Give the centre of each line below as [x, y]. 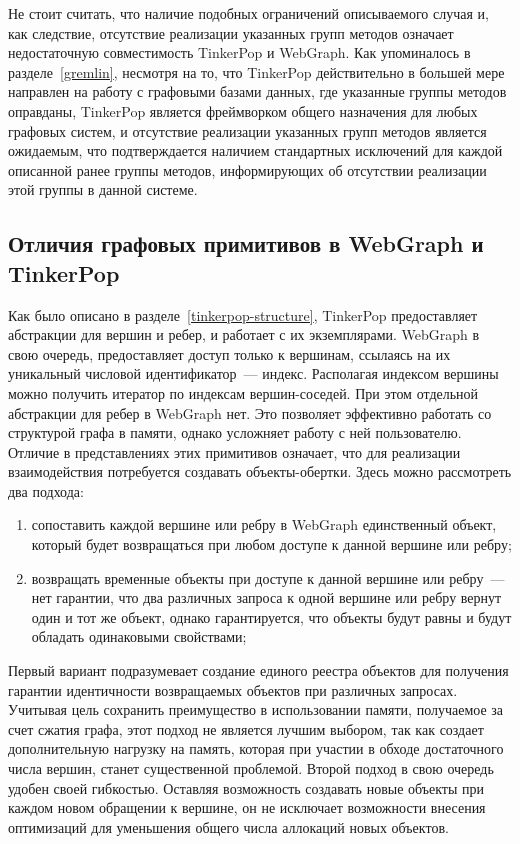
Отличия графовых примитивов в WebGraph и [246, 243]
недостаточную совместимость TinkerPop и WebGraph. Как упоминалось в [239, 52]
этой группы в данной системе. [103, 189]
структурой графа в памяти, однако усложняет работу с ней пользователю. [235, 432]
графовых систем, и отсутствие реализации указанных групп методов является [247, 130]
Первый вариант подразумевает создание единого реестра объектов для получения [258, 670]
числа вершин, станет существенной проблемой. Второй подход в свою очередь [251, 768]
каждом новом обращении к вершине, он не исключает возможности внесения [247, 807]
